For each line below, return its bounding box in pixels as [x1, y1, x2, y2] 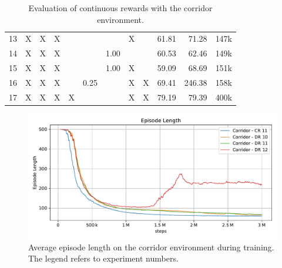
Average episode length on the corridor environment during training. [28, 240, 274, 253]
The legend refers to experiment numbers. [28, 252, 179, 264]
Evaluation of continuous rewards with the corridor [28, 2, 213, 14]
